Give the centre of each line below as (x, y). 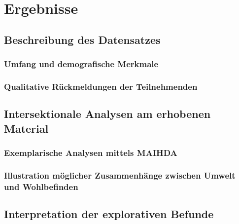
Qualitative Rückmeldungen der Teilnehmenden (101, 86)
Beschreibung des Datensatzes (82, 39)
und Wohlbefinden (41, 186)
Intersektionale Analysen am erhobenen (107, 114)
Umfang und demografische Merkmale (81, 64)
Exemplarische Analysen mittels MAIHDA (91, 152)
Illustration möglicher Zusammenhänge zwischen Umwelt (120, 175)
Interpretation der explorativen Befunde (109, 214)
